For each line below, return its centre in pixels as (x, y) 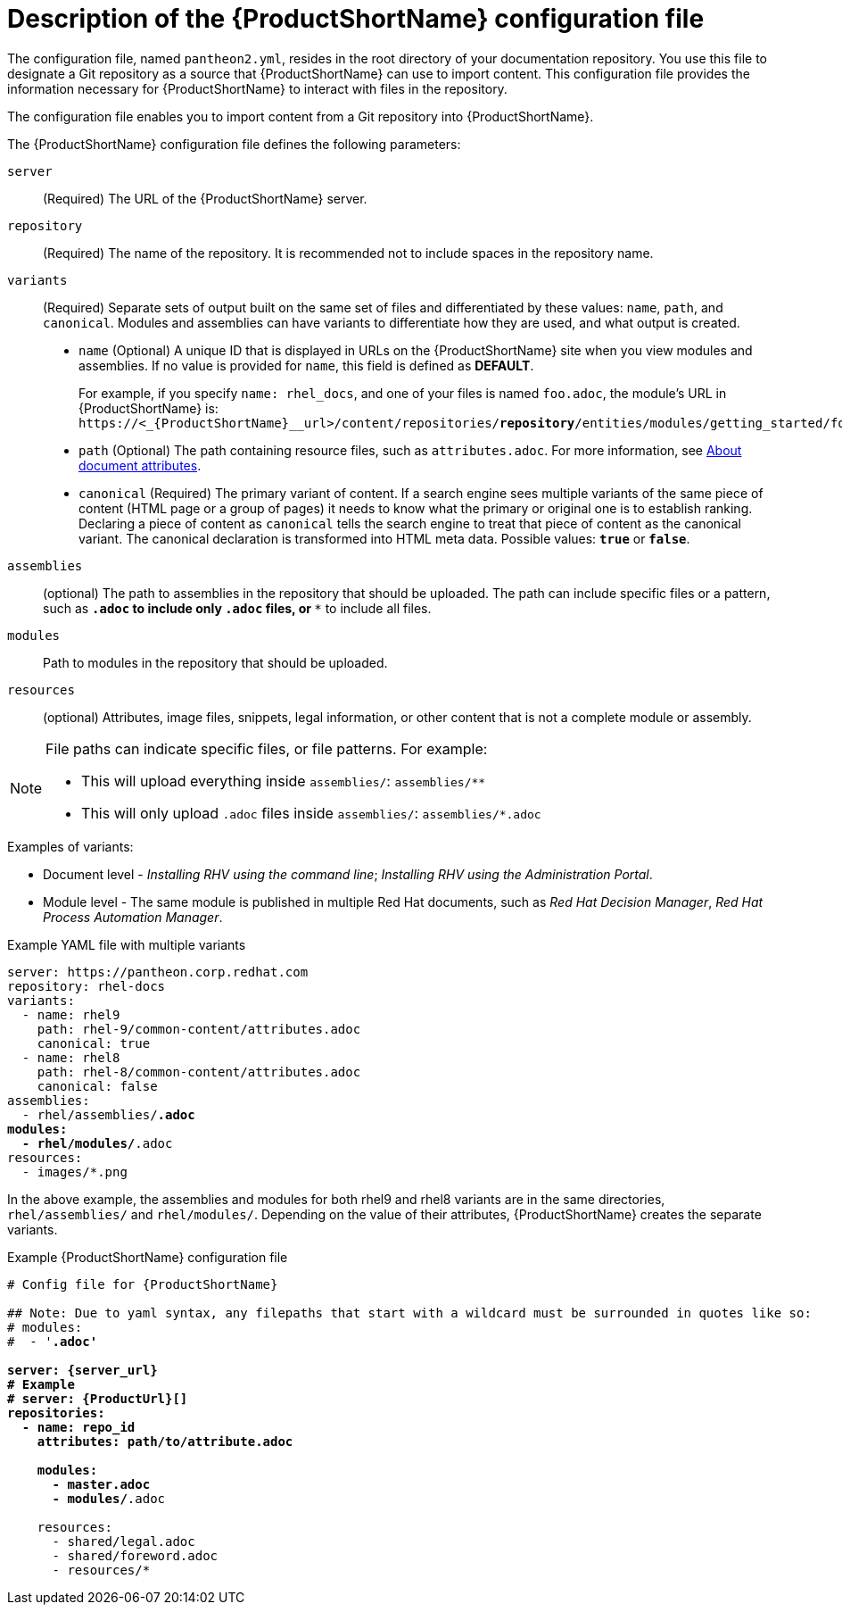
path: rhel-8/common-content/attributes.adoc (199, 1072)
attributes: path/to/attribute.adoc (165, 1441)
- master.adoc (101, 1484)
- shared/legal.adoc (124, 1541)
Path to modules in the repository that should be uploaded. (215, 662)
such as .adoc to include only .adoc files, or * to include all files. (237, 608)
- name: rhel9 (71, 1014)
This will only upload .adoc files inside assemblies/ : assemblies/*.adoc (311, 813)
